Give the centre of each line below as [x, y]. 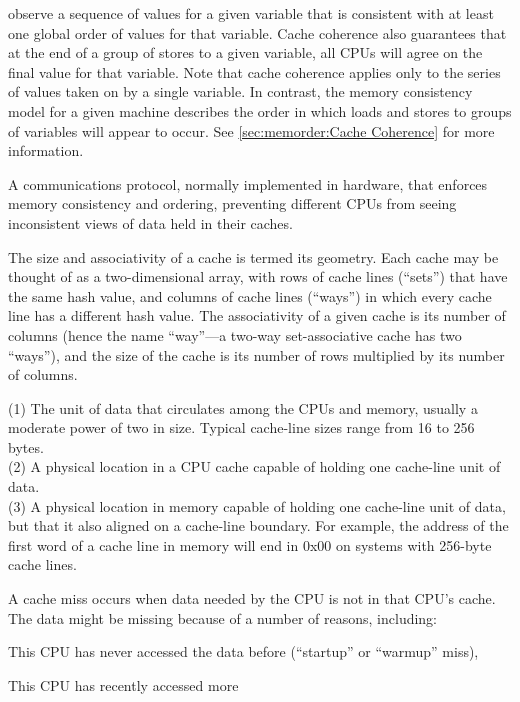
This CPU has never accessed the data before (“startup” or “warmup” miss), [243, 651]
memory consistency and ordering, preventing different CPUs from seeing [232, 203]
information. [46, 150]
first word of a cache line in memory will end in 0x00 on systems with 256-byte [250, 544]
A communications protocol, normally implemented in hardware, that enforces [248, 183]
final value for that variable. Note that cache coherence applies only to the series [254, 71]
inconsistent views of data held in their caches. [150, 222]
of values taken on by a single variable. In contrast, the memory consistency [240, 91]
